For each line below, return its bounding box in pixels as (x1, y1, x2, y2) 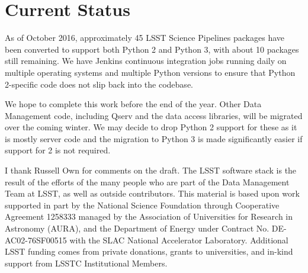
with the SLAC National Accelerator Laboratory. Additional (69, 233, 288, 246)
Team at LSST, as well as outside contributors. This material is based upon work (5, 187, 300, 200)
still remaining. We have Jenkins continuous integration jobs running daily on (5, 54, 287, 67)
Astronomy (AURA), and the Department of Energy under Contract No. (5, 222, 269, 235)
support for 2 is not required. (5, 144, 111, 156)
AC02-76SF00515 (5, 233, 67, 246)
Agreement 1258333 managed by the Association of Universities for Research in (5, 210, 293, 223)
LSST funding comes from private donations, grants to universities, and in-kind (5, 245, 293, 258)
